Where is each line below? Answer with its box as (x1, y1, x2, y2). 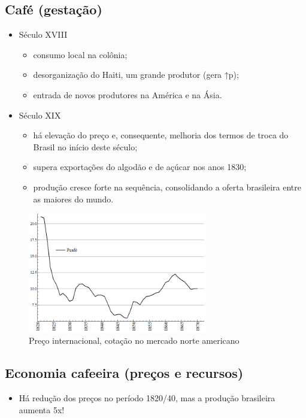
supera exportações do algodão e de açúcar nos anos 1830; (33, 160, 247, 173)
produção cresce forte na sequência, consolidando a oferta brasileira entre (33, 180, 302, 193)
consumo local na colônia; (33, 48, 128, 60)
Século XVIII (19, 28, 68, 41)
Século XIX (19, 108, 61, 121)
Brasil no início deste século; (33, 140, 138, 153)
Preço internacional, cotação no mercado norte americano (29, 334, 240, 347)
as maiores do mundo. (33, 192, 114, 205)
